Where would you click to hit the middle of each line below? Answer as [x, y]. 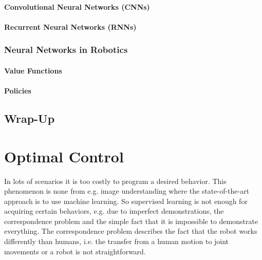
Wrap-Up [30, 118]
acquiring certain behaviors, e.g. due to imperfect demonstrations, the [114, 211]
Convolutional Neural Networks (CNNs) [77, 6]
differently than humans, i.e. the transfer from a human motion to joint [117, 241]
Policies [18, 90]
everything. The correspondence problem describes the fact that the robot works [131, 231]
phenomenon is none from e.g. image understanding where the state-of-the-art [127, 191]
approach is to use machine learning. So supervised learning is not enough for [126, 201]
